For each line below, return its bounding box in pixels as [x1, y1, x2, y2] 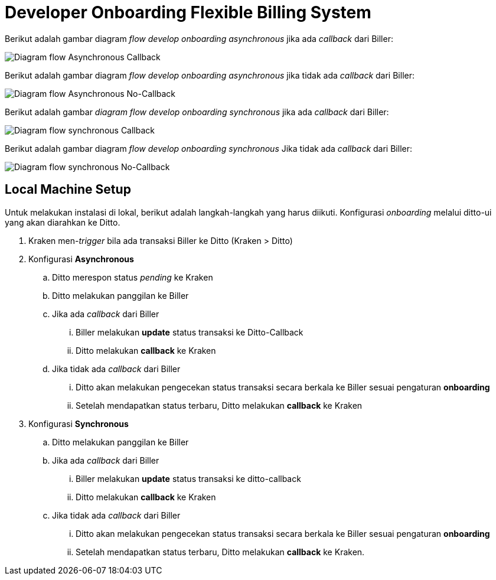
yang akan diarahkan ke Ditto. [5, 217, 120, 227]
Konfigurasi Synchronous [28, 418, 129, 429]
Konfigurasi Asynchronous [28, 253, 134, 264]
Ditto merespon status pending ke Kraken [52, 272, 213, 282]
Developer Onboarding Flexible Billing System [5, 2, 371, 22]
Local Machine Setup [5, 182, 131, 197]
